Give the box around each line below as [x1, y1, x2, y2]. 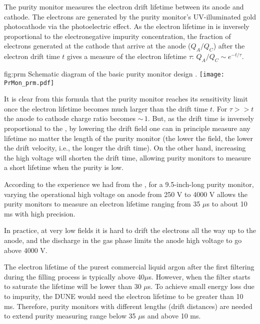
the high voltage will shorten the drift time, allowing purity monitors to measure [4, 152, 251, 162]
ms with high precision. [4, 208, 75, 218]
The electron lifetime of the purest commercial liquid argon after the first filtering [4, 261, 254, 272]
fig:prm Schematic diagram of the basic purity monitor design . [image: [4, 68, 224, 78]
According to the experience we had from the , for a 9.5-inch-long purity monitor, [4, 179, 254, 189]
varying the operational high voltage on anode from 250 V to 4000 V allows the [4, 188, 248, 199]
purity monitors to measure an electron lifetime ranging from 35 [4, 198, 200, 209]
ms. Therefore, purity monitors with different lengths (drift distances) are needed [4, 300, 252, 311]
